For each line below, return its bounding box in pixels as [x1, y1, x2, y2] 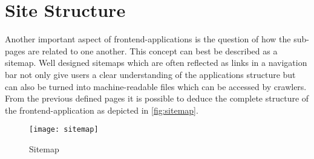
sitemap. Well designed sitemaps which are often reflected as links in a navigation [5, 56, 307, 69]
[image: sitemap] [29, 125, 99, 134]
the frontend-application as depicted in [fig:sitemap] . [5, 103, 198, 116]
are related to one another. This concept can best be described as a [28, 44, 278, 57]
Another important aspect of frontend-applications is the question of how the [5, 33, 291, 45]
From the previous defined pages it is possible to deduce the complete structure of [5, 92, 309, 105]
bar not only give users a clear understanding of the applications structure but [5, 68, 296, 80]
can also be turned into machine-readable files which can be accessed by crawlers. [5, 80, 307, 92]
